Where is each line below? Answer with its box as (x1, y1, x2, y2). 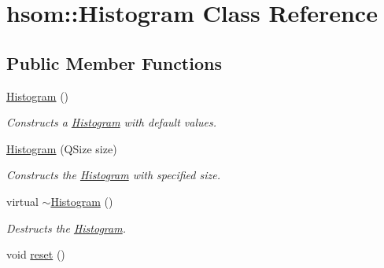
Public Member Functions (6, 50, 222, 75)
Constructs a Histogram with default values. (6, 114, 216, 130)
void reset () (6, 246, 65, 262)
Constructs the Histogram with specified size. (6, 167, 221, 183)
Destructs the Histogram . (6, 219, 126, 236)
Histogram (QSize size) (6, 140, 117, 156)
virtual (6, 193, 39, 209)
